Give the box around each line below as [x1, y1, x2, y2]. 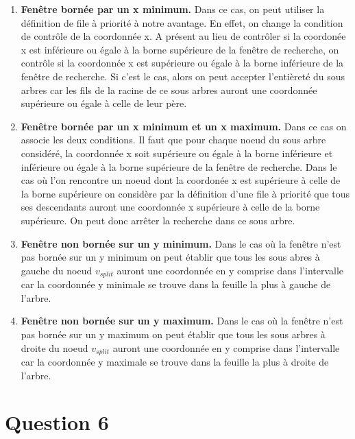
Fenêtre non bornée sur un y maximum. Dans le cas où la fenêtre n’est [21, 313, 343, 328]
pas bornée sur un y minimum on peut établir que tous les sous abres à [21, 250, 320, 264]
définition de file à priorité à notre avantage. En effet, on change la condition [21, 15, 343, 29]
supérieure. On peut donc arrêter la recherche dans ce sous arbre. [21, 213, 295, 227]
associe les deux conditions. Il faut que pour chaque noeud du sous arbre [21, 132, 326, 147]
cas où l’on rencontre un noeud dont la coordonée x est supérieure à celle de [21, 173, 341, 187]
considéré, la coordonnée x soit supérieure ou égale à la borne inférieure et [21, 145, 333, 160]
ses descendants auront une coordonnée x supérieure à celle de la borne [21, 200, 320, 214]
